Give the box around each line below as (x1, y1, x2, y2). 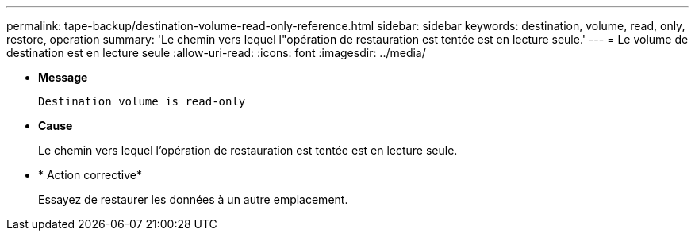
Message (38, 71, 88, 84)
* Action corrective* (38, 168, 143, 182)
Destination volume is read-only (38, 95, 246, 108)
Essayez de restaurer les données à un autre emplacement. (38, 193, 348, 206)
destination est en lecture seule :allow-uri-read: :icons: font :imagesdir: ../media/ (6, 46, 426, 59)
